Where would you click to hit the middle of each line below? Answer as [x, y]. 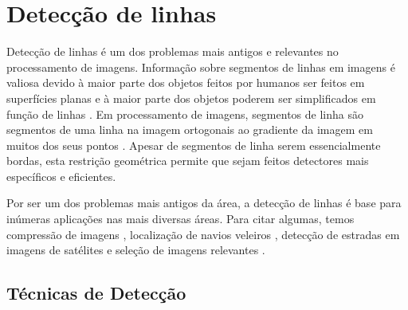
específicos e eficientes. [61, 176]
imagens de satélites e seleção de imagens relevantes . [136, 250]
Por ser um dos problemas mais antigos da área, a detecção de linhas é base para [204, 203]
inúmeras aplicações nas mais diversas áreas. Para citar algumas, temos [180, 219]
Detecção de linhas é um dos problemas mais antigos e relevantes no [173, 51]
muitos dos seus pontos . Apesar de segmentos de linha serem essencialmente [194, 145]
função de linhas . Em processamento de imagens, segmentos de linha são [185, 114]
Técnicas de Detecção [96, 293]
